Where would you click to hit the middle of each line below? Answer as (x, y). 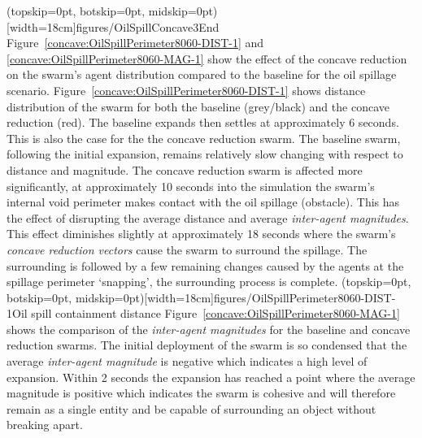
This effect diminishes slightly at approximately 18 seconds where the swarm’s (201, 234)
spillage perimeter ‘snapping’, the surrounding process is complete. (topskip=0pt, (209, 282)
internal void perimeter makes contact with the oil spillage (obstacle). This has (203, 202)
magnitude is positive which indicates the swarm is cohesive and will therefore (201, 393)
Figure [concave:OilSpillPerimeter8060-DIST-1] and (135, 43)
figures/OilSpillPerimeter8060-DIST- (305, 297)
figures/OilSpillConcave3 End (148, 26)
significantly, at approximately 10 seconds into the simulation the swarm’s (191, 186)
